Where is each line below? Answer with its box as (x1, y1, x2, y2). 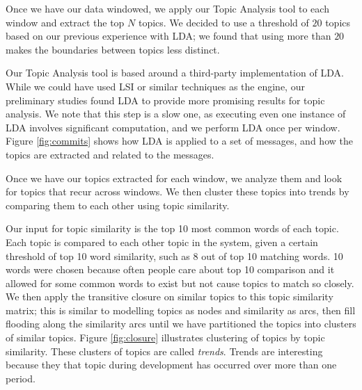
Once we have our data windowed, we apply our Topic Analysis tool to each (6, 1, 329, 15)
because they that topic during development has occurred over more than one (6, 357, 337, 372)
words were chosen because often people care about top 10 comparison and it (6, 262, 335, 277)
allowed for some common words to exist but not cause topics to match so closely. (6, 275, 354, 290)
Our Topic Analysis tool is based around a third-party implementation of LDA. (6, 65, 344, 80)
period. (6, 371, 36, 385)
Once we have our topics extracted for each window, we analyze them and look (6, 170, 343, 185)
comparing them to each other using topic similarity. (6, 197, 230, 212)
